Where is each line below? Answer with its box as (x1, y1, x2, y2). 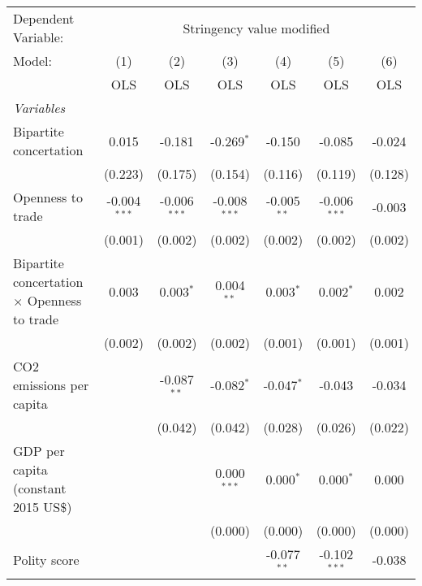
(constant (13, 479, 67, 497)
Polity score (13, 550, 80, 570)
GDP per (13, 441, 65, 460)
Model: (13, 51, 53, 70)
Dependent (13, 9, 75, 28)
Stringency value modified (183, 18, 330, 37)
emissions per (13, 375, 89, 394)
